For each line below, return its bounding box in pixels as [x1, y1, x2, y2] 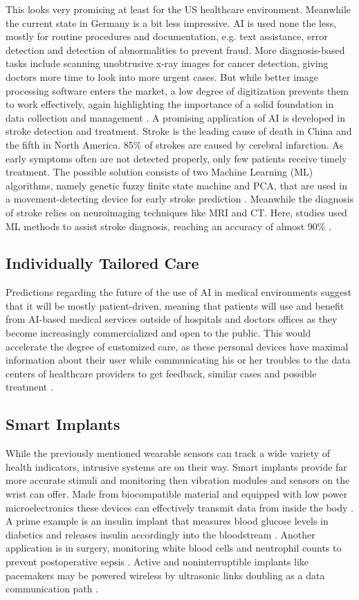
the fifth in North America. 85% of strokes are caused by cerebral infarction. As [6, 137, 344, 151]
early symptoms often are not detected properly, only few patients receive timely [6, 151, 347, 165]
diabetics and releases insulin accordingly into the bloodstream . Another [6, 527, 315, 541]
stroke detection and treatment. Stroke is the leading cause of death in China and [6, 124, 352, 138]
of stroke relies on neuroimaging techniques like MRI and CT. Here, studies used [6, 205, 347, 219]
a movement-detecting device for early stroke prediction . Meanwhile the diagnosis [6, 191, 354, 206]
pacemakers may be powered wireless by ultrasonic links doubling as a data [6, 568, 325, 582]
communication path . [6, 581, 99, 596]
